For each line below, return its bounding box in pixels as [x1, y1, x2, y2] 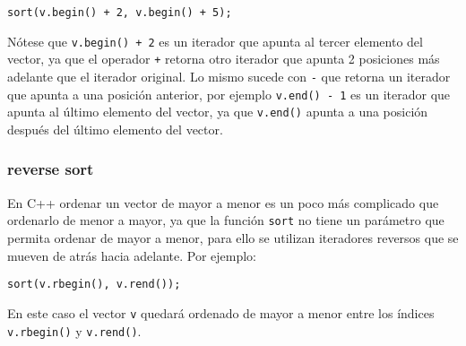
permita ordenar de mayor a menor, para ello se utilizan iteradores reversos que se [7, 229, 459, 247]
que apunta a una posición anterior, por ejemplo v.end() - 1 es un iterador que [7, 84, 451, 103]
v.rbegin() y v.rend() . [7, 321, 142, 340]
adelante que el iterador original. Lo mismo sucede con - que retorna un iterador [7, 66, 451, 85]
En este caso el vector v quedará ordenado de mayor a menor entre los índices [7, 303, 435, 322]
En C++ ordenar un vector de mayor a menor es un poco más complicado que [7, 193, 439, 212]
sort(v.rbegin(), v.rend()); [7, 278, 181, 291]
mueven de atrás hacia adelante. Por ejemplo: [7, 246, 256, 264]
